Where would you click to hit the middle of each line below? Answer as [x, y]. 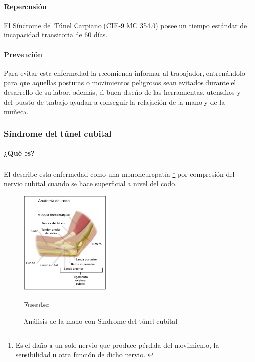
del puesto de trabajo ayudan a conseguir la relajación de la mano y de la [115, 102]
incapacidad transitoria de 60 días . [56, 35]
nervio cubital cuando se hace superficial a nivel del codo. [90, 183]
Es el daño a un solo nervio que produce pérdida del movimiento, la [117, 345]
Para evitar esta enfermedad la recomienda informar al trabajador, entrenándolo [125, 73]
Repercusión [25, 6]
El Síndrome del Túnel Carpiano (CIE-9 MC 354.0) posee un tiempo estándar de [126, 25]
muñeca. [16, 111]
